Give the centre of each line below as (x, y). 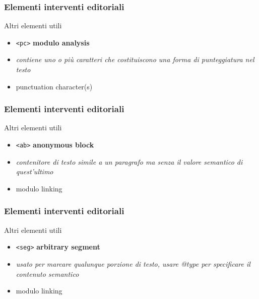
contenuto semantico (47, 273)
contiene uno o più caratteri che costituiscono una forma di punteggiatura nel (135, 59)
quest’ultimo (35, 171)
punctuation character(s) (54, 86)
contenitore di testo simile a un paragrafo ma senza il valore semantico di (129, 161)
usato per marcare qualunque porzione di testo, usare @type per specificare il (133, 263)
